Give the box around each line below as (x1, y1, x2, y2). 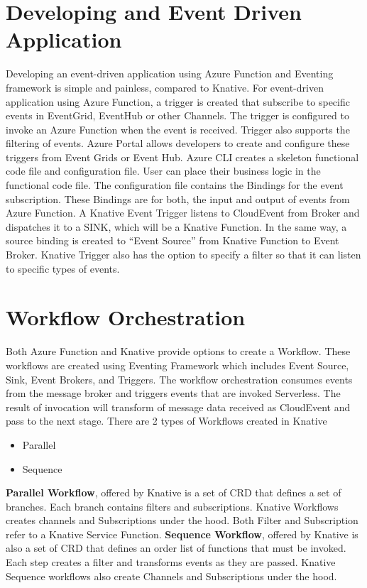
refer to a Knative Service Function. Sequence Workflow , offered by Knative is (6, 526, 358, 541)
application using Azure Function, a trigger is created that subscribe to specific (6, 94, 350, 109)
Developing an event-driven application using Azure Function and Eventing (6, 66, 334, 81)
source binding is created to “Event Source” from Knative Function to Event (6, 233, 339, 248)
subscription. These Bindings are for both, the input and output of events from (6, 191, 350, 206)
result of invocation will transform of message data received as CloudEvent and (6, 399, 351, 414)
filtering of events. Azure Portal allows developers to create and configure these (6, 136, 350, 151)
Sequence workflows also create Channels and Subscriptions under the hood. (6, 568, 337, 583)
